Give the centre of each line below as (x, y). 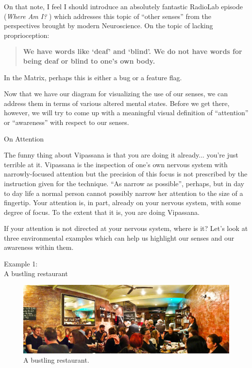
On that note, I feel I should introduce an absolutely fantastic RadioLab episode (123, 6)
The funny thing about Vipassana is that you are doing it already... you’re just (121, 155)
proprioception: (27, 35)
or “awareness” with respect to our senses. (67, 122)
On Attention (24, 138)
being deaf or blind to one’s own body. (89, 61)
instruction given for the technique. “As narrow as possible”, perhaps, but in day (124, 183)
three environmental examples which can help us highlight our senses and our (119, 237)
